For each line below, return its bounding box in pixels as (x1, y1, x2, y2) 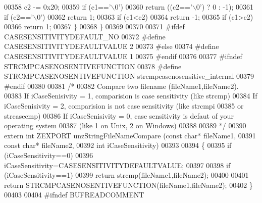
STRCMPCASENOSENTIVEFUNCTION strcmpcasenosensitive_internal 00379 (4, 71, 254, 81)
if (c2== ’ (4, 11, 33, 22)
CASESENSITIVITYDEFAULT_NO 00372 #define (4, 31, 166, 41)
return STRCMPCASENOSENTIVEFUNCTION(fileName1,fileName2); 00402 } (4, 179, 253, 190)
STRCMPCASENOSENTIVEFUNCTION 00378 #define (4, 61, 182, 71)
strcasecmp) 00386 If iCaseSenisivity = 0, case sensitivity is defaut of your (4, 110, 234, 121)
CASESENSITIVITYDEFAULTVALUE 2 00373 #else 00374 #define (4, 41, 219, 52)
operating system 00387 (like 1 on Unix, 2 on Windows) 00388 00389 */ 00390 (4, 120, 246, 131)
